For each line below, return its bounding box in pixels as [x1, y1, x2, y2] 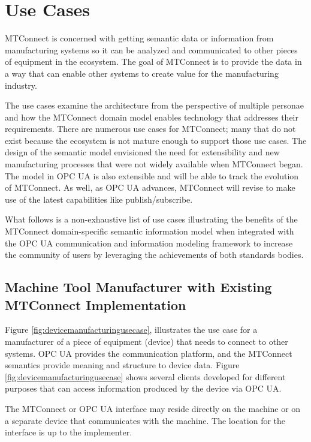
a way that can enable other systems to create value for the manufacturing [5, 67, 279, 79]
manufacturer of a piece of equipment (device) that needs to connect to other [5, 335, 288, 347]
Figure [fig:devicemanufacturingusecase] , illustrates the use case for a [5, 323, 258, 336]
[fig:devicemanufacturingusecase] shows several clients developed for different [5, 370, 286, 383]
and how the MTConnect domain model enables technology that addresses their [5, 110, 298, 123]
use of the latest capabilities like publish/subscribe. [5, 193, 193, 205]
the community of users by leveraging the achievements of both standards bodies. [5, 248, 304, 261]
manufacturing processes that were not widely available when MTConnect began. [5, 158, 303, 170]
